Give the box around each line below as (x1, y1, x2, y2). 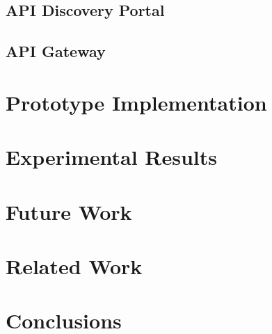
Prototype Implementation (6, 88, 267, 116)
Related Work (6, 251, 143, 280)
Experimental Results (6, 143, 217, 171)
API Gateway (6, 40, 106, 62)
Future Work (6, 197, 132, 225)
